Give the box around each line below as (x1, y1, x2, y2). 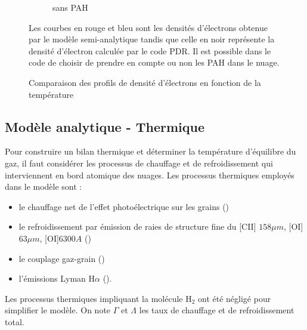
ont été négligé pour (198, 292, 271, 304)
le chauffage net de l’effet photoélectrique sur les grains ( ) (18, 200, 230, 212)
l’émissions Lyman (18, 272, 86, 285)
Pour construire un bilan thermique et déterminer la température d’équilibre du (5, 145, 296, 158)
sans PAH (52, 1, 88, 13)
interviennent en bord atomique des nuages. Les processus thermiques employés (5, 168, 294, 181)
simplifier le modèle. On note (5, 304, 111, 316)
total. (5, 315, 24, 328)
